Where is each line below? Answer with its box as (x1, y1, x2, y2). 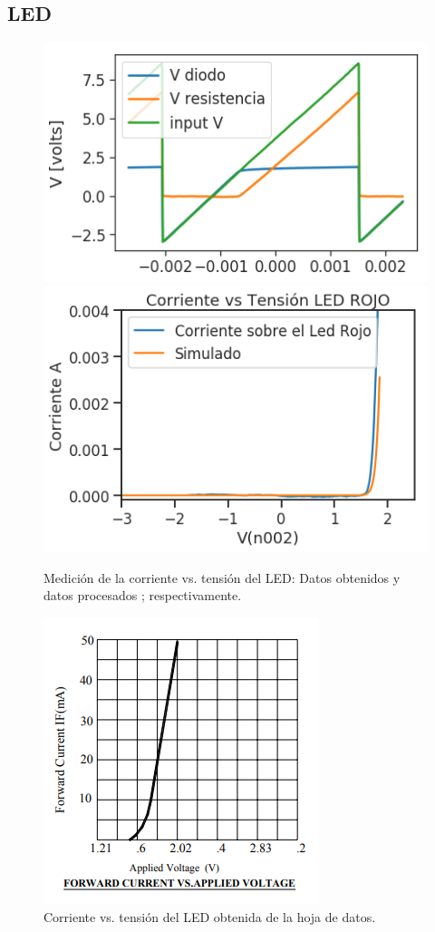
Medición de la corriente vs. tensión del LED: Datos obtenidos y (43, 568, 401, 587)
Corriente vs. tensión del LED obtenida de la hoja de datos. (43, 907, 376, 926)
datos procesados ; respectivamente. (43, 586, 242, 605)
